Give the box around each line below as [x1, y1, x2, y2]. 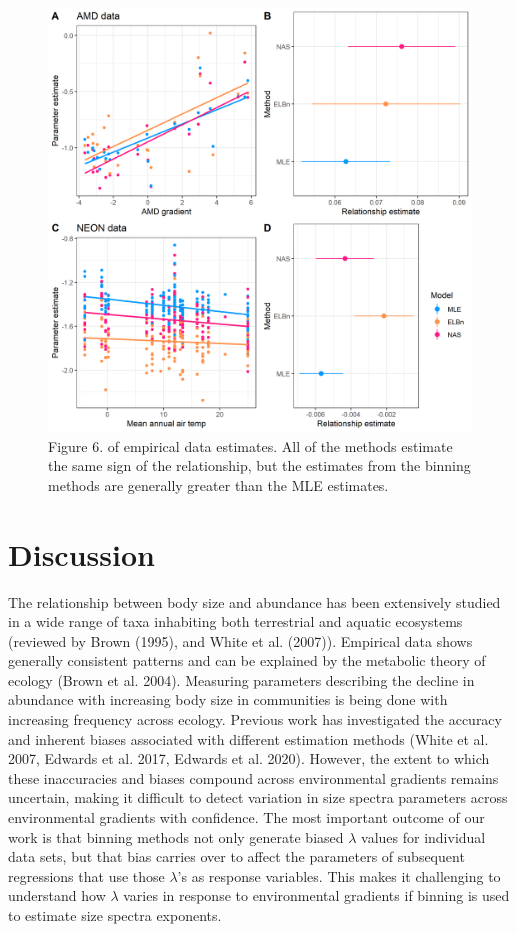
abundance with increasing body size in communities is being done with [8, 689, 448, 710]
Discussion [8, 533, 155, 574]
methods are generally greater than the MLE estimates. [48, 474, 389, 495]
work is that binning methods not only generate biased [8, 826, 344, 847]
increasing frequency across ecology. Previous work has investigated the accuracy [8, 709, 502, 730]
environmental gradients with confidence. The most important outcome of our [8, 807, 485, 828]
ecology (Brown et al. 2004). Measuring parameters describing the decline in [8, 669, 475, 690]
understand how [8, 885, 106, 906]
